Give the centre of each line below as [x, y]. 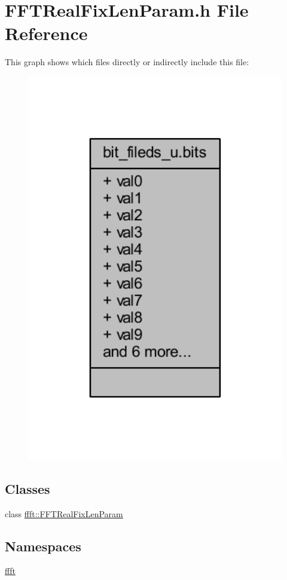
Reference [46, 33]
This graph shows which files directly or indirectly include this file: [127, 62]
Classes [28, 488]
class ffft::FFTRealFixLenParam [64, 513]
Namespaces [43, 546]
